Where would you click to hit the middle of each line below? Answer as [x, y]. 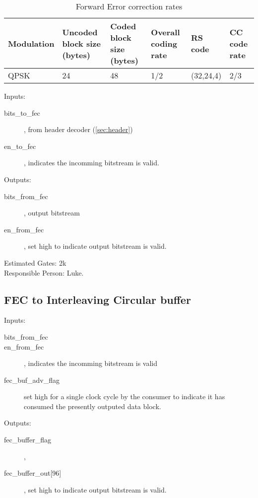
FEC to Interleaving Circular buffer [97, 299]
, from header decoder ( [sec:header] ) [78, 129]
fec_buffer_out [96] [33, 473]
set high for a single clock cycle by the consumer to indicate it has [125, 396]
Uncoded [80, 32]
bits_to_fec [22, 112]
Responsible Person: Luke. [44, 272]
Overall [165, 32]
